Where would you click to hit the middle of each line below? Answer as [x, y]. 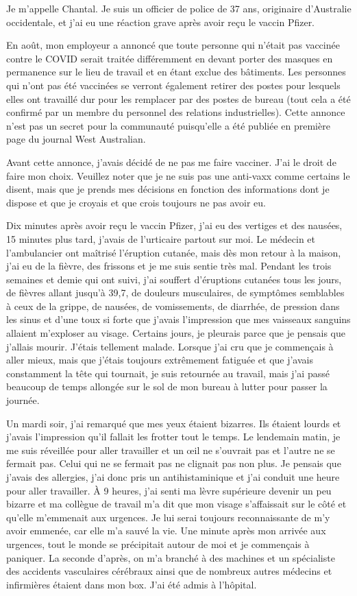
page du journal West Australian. [76, 139]
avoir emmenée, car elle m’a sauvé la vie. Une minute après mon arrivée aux [166, 531]
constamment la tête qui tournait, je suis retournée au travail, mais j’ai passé [168, 373]
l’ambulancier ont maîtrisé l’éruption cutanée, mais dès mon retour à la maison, [174, 252]
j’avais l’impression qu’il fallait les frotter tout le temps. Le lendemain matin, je [173, 437]
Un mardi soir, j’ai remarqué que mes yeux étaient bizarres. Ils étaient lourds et [174, 423]
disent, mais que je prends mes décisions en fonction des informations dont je [168, 189]
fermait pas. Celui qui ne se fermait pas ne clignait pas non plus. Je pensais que [174, 463]
